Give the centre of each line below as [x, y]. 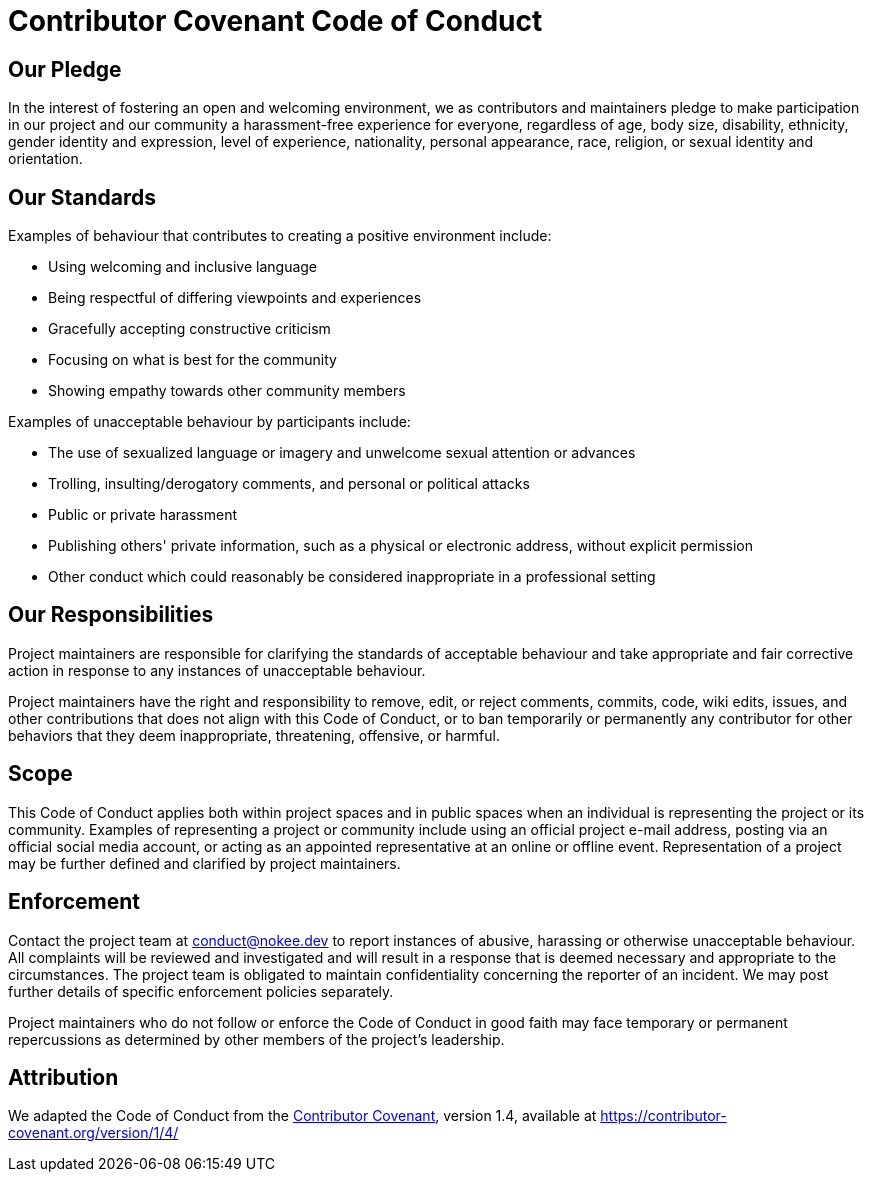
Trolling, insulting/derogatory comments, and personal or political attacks [289, 484]
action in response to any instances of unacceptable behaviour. [217, 670]
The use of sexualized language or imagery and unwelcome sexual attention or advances [342, 453]
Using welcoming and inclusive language [183, 267]
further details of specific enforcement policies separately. [201, 991]
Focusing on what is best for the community [192, 360]
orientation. [45, 159]
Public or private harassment [143, 515]
